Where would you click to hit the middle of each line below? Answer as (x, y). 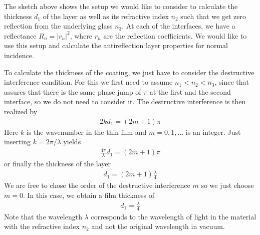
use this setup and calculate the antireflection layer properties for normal (116, 45)
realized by (21, 111)
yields (72, 142)
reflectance (20, 35)
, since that (232, 82)
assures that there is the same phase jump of (73, 91)
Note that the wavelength (43, 216)
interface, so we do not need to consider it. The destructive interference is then (125, 101)
